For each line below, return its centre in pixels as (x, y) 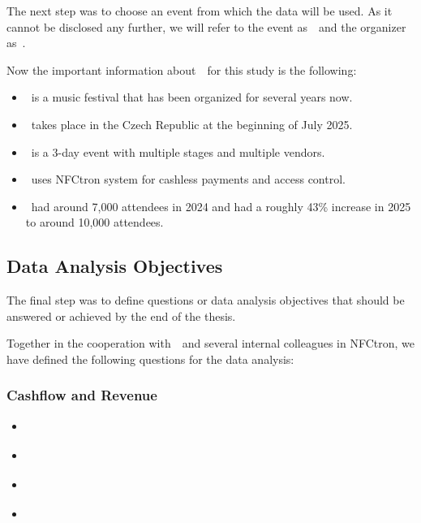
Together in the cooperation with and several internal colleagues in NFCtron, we (210, 343)
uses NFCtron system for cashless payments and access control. (188, 179)
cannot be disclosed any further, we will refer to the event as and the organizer (206, 26)
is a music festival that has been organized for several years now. (192, 97)
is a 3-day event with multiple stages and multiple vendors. (178, 151)
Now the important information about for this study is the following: (182, 69)
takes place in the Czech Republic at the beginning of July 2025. (192, 124)
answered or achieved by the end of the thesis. (121, 316)
